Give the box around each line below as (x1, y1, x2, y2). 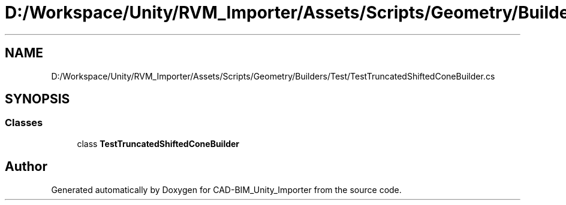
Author (5, 159, 47, 175)
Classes (5, 117, 43, 129)
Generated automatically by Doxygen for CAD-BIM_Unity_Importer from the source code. (51, 184, 402, 195)
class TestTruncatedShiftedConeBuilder (77, 138, 240, 149)
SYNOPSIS (5, 91, 70, 107)
